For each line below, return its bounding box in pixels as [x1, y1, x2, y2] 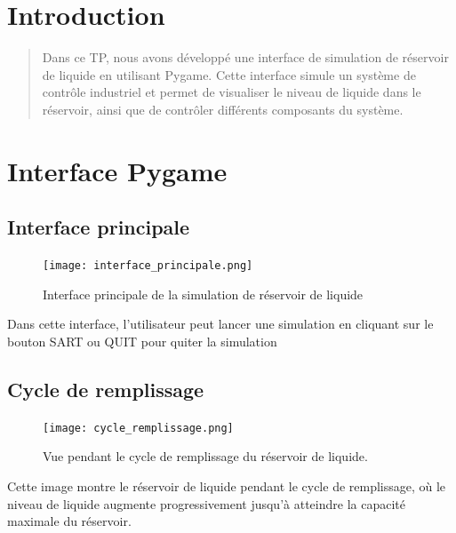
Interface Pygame [7, 152, 228, 188]
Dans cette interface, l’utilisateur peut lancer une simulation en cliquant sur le [7, 314, 434, 333]
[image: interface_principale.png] [43, 259, 253, 273]
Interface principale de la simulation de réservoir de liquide [43, 284, 364, 303]
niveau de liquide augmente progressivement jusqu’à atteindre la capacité [7, 494, 405, 513]
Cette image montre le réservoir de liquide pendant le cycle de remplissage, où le [7, 476, 446, 495]
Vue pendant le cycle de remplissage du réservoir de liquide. [43, 447, 368, 465]
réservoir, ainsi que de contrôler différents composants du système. [42, 99, 404, 118]
